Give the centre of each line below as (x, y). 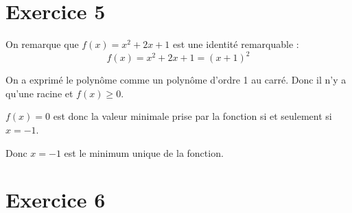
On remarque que (42, 44)
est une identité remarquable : (236, 44)
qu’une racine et (39, 93)
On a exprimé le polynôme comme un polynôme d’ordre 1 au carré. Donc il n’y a (176, 80)
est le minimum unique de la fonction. (144, 152)
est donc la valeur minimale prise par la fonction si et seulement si (192, 116)
